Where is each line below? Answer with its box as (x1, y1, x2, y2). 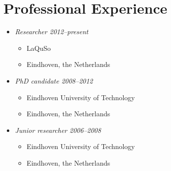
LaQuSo (26, 43, 51, 53)
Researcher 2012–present (15, 26, 88, 37)
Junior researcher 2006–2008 (15, 125, 101, 135)
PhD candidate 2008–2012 (15, 75, 93, 85)
